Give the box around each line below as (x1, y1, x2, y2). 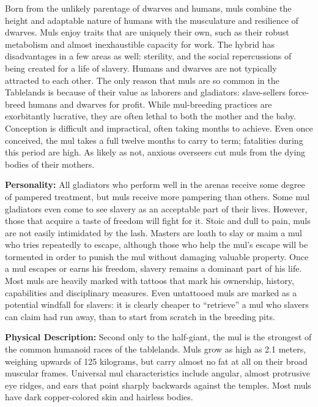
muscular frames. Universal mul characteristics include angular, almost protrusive (5, 367, 311, 379)
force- (288, 86, 309, 99)
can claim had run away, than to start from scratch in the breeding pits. (5, 310, 275, 323)
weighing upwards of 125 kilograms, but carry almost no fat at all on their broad (5, 354, 308, 367)
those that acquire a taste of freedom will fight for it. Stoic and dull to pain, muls (5, 214, 311, 227)
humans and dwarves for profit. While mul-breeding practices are (28, 97, 272, 110)
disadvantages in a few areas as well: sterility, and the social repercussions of (5, 50, 292, 62)
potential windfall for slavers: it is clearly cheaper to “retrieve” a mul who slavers (5, 298, 309, 311)
